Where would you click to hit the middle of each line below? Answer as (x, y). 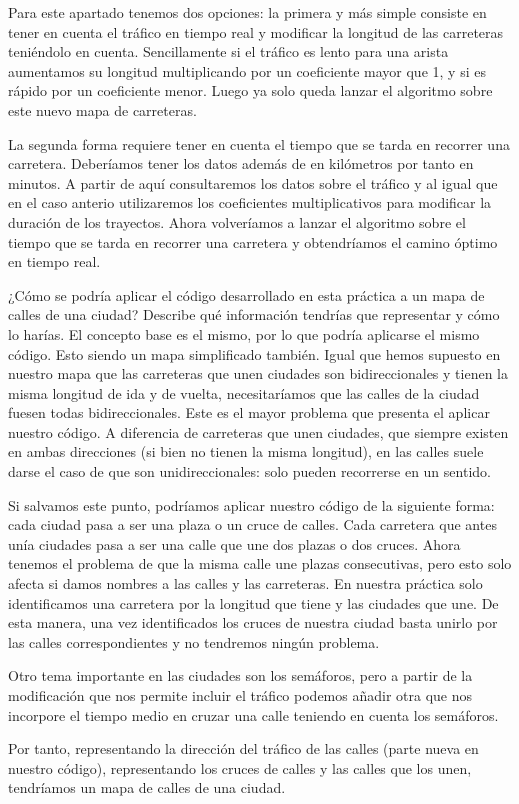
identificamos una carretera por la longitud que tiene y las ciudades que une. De (253, 602)
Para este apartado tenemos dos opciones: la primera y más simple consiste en (247, 12)
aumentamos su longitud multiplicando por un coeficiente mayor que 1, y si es (247, 70)
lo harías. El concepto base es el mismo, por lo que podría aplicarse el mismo (244, 333)
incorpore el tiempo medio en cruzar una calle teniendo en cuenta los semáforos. (253, 714)
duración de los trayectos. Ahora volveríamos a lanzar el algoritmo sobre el (237, 221)
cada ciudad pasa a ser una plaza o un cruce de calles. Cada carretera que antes (252, 524)
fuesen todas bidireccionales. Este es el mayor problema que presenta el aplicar (249, 412)
